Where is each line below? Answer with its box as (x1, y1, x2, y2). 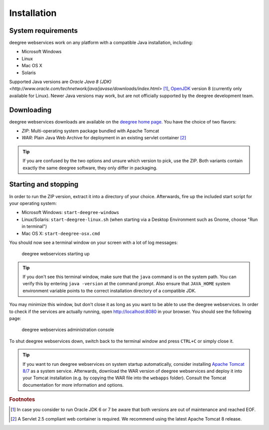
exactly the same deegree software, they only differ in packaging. (22, 165, 158, 171)
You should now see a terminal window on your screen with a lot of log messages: (9, 239, 178, 245)
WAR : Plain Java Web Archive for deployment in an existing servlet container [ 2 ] (21, 135, 186, 141)
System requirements (9, 26, 78, 35)
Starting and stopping (9, 180, 79, 189)
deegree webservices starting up (21, 251, 90, 257)
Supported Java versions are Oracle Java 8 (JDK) (9, 79, 112, 85)
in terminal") (21, 223, 47, 229)
